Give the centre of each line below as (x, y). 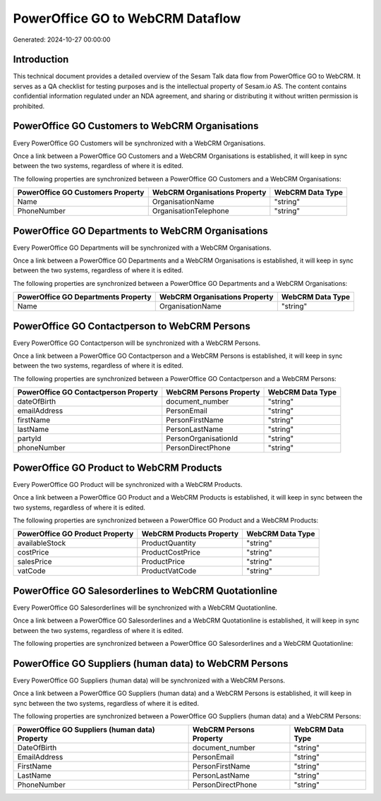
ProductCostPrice (171, 553)
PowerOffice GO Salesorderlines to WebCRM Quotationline (145, 590)
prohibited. (29, 106)
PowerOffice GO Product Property (75, 534)
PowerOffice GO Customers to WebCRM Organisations (136, 126)
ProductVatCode (169, 571)
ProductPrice (163, 562)
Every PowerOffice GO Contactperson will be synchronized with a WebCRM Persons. (137, 343)
